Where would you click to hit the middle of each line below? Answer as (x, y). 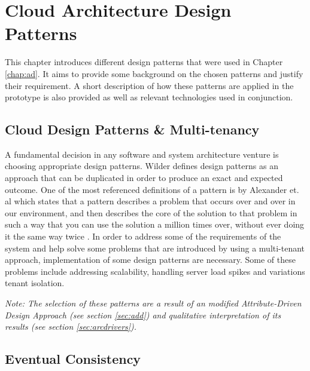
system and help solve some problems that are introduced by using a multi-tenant (155, 248)
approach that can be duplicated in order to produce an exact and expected (144, 178)
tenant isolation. (35, 283)
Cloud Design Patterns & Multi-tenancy (132, 129)
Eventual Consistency (73, 359)
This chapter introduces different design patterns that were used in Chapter (144, 62)
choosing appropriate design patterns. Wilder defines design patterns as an (142, 166)
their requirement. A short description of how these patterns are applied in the (149, 85)
